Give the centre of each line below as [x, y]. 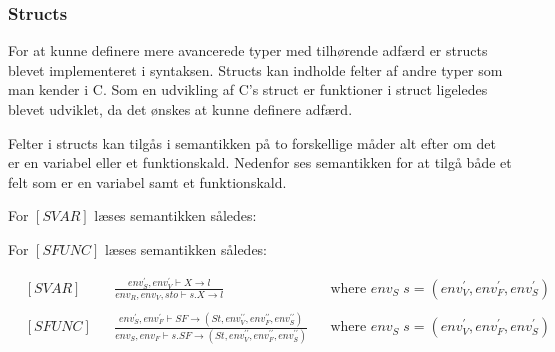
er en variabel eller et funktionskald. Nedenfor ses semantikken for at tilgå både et [260, 162]
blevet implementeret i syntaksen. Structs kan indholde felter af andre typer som [255, 69]
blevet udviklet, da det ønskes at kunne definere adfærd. [180, 109]
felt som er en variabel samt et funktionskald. [147, 181]
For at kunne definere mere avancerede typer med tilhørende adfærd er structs [248, 50]
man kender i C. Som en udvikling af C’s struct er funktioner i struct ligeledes [248, 89]
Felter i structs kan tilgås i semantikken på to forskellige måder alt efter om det [252, 142]
